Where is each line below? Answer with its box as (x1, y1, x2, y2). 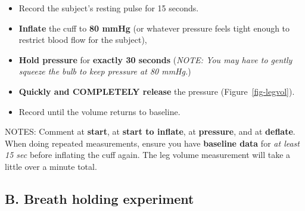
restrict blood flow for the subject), (18, 33, 147, 46)
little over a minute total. (5, 160, 97, 172)
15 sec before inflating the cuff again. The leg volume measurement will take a (5, 148, 291, 161)
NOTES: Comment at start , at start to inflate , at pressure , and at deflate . (5, 125, 295, 138)
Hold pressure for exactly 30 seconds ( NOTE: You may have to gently (18, 53, 292, 66)
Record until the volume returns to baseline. (18, 105, 180, 117)
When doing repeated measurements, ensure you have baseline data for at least (5, 136, 300, 149)
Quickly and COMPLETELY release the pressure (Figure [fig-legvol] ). (18, 85, 295, 97)
